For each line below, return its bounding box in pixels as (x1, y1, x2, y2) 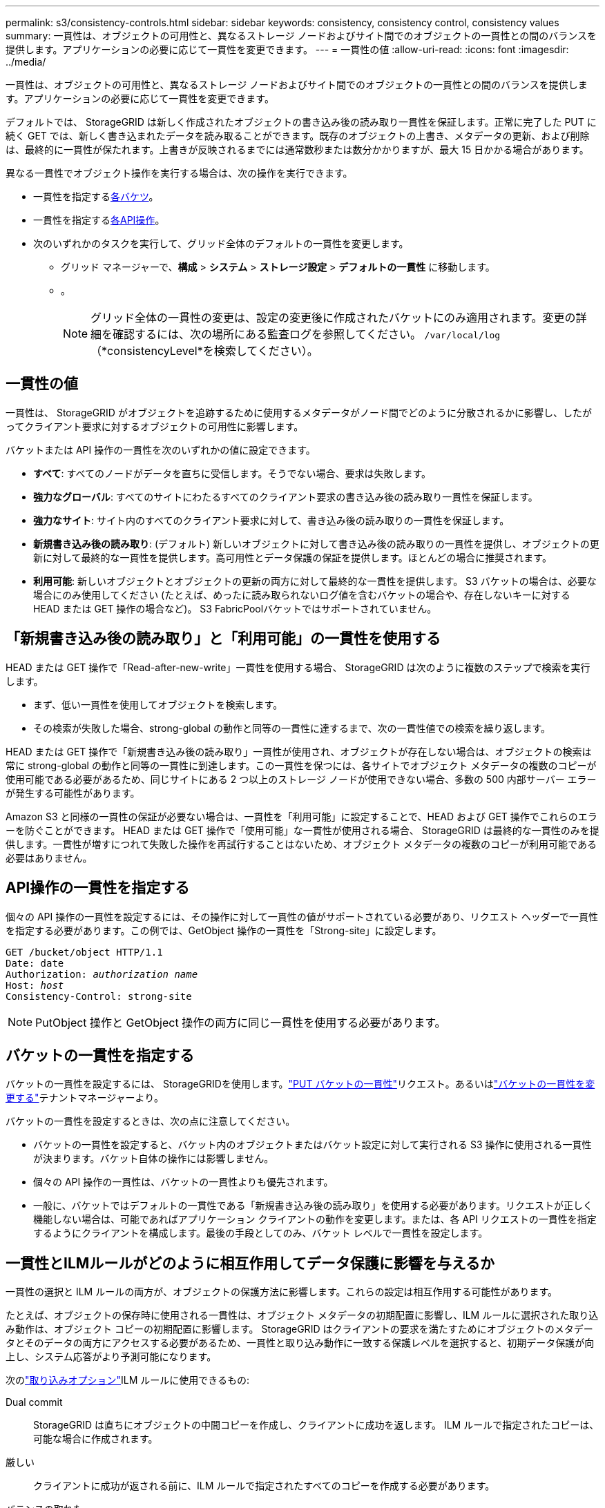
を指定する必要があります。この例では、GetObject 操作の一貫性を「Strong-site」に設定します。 (6, 924, 442, 936)
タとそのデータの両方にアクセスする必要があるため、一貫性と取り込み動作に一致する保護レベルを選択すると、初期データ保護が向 (6, 1337, 595, 1349)
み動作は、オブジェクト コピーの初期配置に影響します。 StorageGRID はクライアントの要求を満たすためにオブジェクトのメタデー (6, 1323, 593, 1335)
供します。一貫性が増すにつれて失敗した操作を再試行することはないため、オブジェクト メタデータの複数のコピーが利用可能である (6, 838, 597, 850)
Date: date (6, 957, 64, 969)
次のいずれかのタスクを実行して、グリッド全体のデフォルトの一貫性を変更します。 (33, 238, 409, 249)
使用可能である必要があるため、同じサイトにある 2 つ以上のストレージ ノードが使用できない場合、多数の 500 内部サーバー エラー (6, 773, 597, 785)
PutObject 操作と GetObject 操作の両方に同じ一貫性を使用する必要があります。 (35, 1015, 446, 1029)
